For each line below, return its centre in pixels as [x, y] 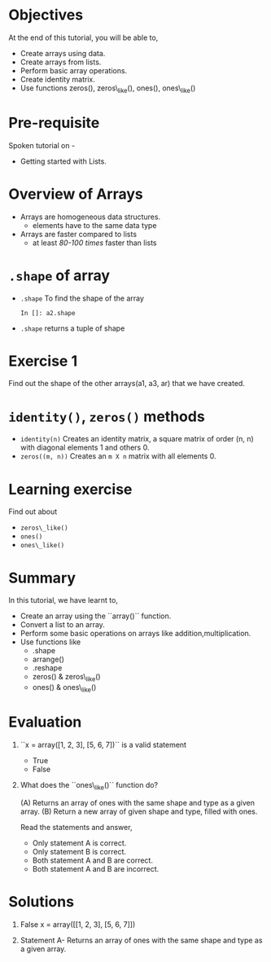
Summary [42, 578]
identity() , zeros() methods [107, 416]
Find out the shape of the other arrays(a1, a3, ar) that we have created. [127, 384]
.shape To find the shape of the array [82, 298]
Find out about [33, 512]
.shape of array [59, 275]
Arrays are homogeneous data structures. [90, 217]
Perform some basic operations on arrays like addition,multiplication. [135, 634]
